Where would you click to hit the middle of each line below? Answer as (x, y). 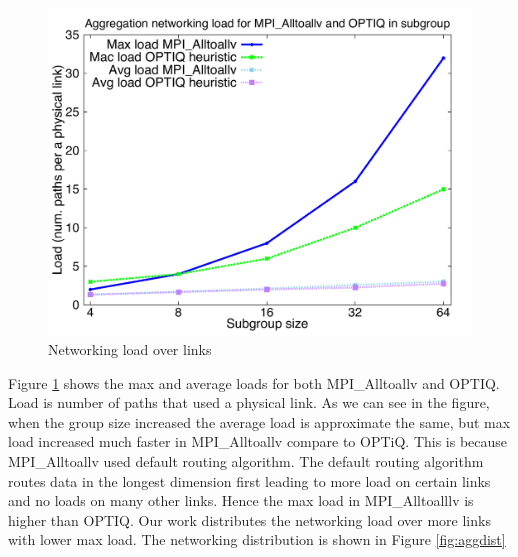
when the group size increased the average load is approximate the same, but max (259, 421)
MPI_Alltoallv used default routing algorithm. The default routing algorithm (246, 461)
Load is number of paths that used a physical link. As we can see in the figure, (249, 402)
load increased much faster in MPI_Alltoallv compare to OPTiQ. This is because (258, 441)
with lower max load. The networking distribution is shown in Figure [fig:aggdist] (257, 539)
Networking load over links (130, 349)
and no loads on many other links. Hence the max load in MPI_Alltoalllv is (241, 500)
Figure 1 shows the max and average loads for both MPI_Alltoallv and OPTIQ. (254, 382)
